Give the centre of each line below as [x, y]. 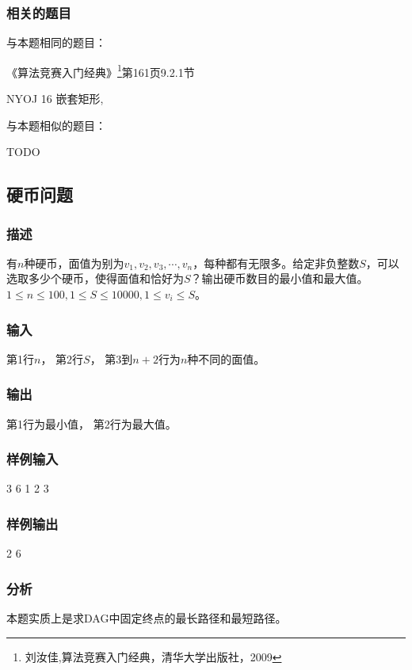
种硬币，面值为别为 [74, 263]
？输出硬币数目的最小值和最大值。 [279, 278]
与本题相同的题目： [56, 42]
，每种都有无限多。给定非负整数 [276, 263]
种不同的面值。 [226, 358]
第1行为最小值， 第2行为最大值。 [92, 423]
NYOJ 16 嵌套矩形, [55, 99]
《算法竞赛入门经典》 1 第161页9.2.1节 [101, 70]
